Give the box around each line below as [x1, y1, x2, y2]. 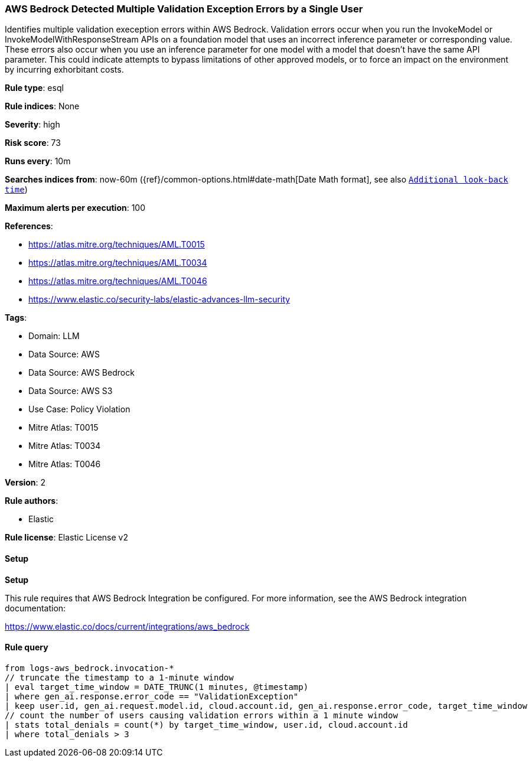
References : [5, 221, 53, 232]
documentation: [5, 603, 66, 613]
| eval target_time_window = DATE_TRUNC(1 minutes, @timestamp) [5, 682, 309, 692]
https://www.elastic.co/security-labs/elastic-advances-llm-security [28, 294, 291, 305]
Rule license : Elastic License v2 [5, 532, 128, 543]
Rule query [5, 642, 48, 653]
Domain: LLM [28, 331, 80, 341]
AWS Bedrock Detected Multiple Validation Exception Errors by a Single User [5, 3, 363, 15]
